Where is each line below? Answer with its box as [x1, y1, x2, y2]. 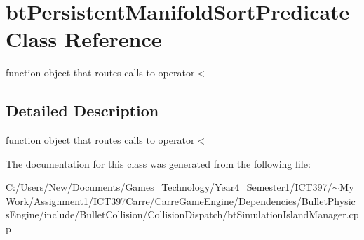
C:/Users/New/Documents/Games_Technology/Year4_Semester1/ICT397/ [6, 180, 332, 194]
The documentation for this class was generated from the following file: [6, 156, 311, 171]
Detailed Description [6, 100, 159, 121]
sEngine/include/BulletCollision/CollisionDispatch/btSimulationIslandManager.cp [6, 207, 359, 222]
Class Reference [6, 25, 162, 53]
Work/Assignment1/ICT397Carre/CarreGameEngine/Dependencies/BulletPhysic [6, 193, 356, 208]
